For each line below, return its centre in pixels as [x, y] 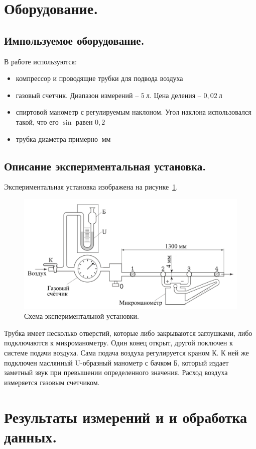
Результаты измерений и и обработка [125, 417]
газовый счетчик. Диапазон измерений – [77, 95]
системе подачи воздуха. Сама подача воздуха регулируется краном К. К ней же [126, 352]
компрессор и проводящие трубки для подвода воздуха [99, 78]
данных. [31, 436]
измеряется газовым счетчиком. [52, 382]
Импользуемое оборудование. [74, 40]
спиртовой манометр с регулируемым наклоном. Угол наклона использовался [134, 112]
